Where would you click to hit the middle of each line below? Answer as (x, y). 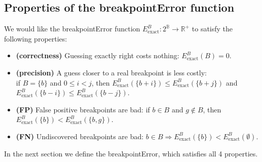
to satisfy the (212, 29)
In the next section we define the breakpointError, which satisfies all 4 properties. (131, 153)
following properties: (36, 38)
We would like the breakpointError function (72, 29)
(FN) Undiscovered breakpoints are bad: (80, 136)
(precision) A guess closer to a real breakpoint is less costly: (111, 72)
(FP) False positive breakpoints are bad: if (83, 109)
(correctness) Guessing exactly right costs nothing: (98, 55)
